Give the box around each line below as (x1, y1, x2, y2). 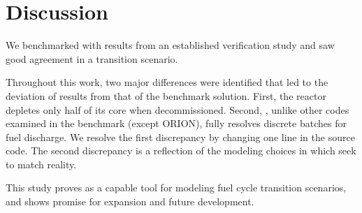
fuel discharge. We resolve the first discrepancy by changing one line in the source (6, 129, 355, 144)
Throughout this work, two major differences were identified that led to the (6, 75, 328, 89)
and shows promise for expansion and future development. (6, 194, 254, 209)
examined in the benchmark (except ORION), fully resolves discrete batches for (6, 116, 347, 131)
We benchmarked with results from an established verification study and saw (6, 38, 335, 52)
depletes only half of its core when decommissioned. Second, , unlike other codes (6, 102, 349, 117)
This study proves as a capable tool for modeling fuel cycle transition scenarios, (6, 180, 347, 195)
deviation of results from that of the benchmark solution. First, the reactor (6, 88, 326, 103)
